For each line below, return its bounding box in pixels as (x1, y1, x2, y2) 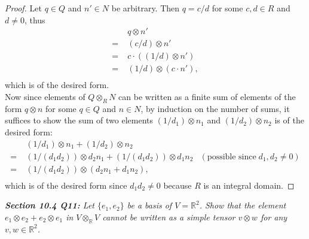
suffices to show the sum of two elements (5, 114, 154, 126)
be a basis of (127, 199, 172, 211)
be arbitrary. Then (111, 2, 180, 14)
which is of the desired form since (5, 179, 127, 191)
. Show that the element (199, 199, 286, 211)
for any (260, 210, 287, 223)
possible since (207, 152, 256, 161)
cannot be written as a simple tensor (102, 210, 235, 223)
